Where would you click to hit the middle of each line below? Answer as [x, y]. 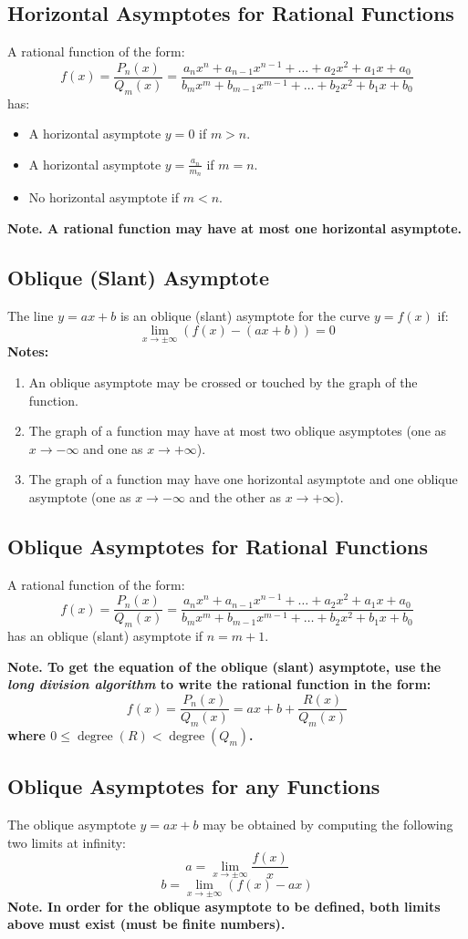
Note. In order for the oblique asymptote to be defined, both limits [224, 906]
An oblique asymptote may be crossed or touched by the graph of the [223, 382]
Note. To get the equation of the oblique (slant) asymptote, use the [224, 666]
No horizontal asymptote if [104, 197]
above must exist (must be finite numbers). [146, 924]
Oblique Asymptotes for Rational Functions [218, 546]
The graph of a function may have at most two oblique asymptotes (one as [238, 431]
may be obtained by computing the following [328, 825]
